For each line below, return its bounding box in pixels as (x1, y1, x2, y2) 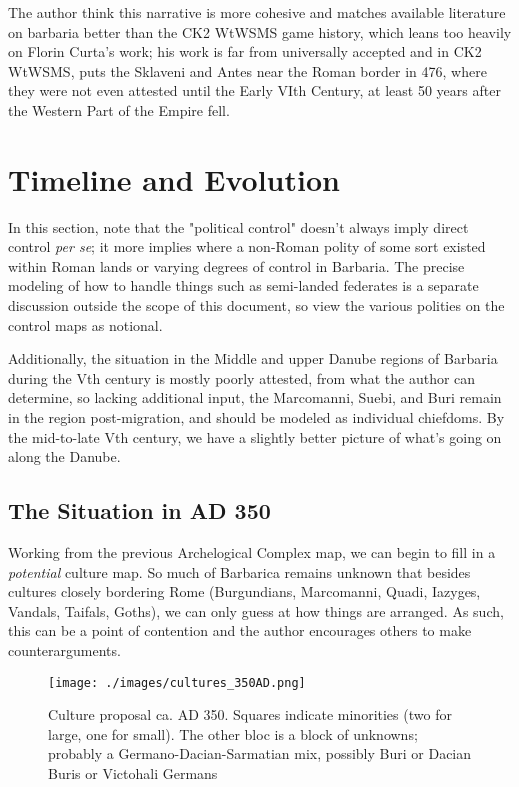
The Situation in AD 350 (8, 495, 271, 526)
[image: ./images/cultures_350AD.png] (48, 675, 306, 690)
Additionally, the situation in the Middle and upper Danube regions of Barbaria (8, 348, 498, 369)
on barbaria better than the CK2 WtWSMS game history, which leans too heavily (8, 21, 512, 42)
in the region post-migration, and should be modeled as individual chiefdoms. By (8, 407, 505, 428)
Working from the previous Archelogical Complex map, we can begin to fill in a (8, 542, 496, 563)
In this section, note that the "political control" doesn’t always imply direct (8, 216, 469, 237)
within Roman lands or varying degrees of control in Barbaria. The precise (8, 255, 465, 276)
